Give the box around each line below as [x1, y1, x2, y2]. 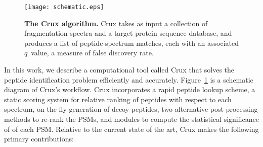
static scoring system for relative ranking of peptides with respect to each [4, 94, 232, 104]
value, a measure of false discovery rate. [31, 47, 154, 58]
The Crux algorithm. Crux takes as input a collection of [24, 18, 208, 28]
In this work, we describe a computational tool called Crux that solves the [4, 64, 235, 75]
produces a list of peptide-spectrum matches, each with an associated [24, 37, 239, 48]
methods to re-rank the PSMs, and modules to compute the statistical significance [4, 114, 259, 124]
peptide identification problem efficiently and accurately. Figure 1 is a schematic [4, 74, 253, 85]
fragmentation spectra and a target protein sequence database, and [24, 28, 232, 38]
